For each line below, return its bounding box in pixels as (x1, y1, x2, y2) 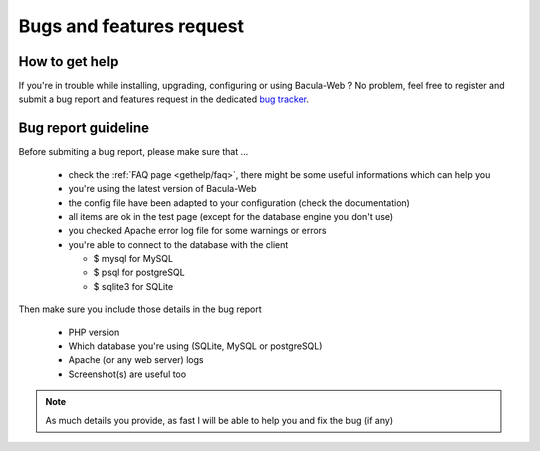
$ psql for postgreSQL (93, 266, 185, 279)
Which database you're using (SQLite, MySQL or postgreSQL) (68, 340, 323, 352)
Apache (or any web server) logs (68, 354, 204, 366)
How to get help (18, 53, 119, 70)
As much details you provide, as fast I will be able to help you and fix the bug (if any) (45, 414, 394, 426)
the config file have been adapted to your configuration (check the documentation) (68, 196, 410, 209)
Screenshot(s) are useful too (68, 368, 187, 380)
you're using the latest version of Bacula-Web (68, 183, 257, 195)
